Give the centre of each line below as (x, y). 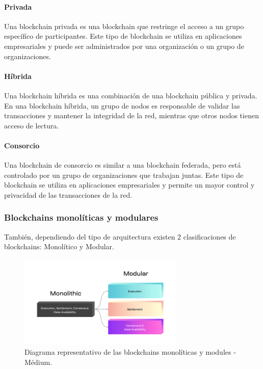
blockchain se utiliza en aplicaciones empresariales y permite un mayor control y (129, 185)
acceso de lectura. (32, 125)
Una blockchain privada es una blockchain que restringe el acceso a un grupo (124, 26)
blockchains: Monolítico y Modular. (59, 246)
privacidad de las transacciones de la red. (68, 194)
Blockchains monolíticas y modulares (81, 217)
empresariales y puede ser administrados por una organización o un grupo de (124, 46)
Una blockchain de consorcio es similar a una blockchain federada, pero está (123, 165)
